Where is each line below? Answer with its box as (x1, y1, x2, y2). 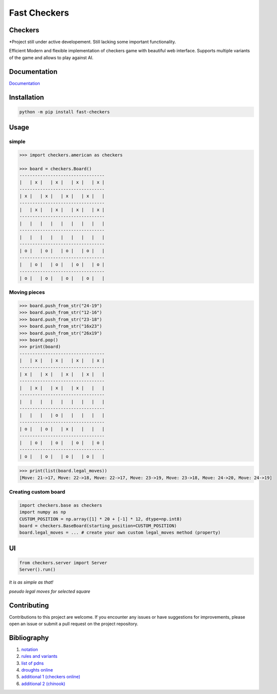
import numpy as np (19, 509, 66, 515)
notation (21, 646, 38, 652)
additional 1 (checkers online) (21, 674, 81, 680)
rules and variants (21, 653, 58, 659)
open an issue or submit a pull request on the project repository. (9, 621, 138, 627)
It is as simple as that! (9, 580, 54, 585)
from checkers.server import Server (19, 560, 108, 565)
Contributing (9, 601, 49, 609)
